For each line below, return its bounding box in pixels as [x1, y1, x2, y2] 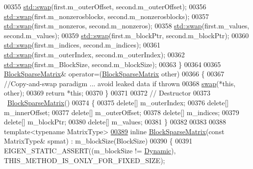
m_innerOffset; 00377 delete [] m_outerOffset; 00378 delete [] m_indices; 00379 [4, 107, 239, 117]
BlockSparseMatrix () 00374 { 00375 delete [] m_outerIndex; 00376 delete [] [7, 97, 229, 107]
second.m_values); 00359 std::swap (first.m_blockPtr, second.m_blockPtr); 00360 [4, 30, 249, 40]
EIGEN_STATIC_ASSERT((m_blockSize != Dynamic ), [4, 145, 176, 155]
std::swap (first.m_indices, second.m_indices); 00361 [4, 40, 161, 50]
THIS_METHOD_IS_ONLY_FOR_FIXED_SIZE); [4, 155, 165, 165]
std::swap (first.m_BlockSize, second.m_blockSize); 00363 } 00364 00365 [4, 59, 221, 69]
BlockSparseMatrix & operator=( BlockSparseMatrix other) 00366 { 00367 [4, 69, 225, 79]
